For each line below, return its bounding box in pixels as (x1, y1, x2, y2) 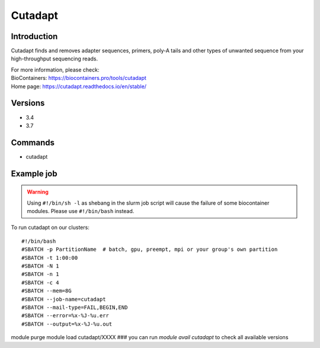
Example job (11, 169, 57, 179)
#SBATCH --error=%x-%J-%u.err (21, 312, 110, 319)
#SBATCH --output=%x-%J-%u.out (21, 320, 113, 327)
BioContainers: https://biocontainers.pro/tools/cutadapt (11, 75, 146, 82)
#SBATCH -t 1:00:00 (21, 254, 78, 261)
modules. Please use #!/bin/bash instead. (27, 208, 135, 215)
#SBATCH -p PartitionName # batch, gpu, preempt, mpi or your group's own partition (21, 246, 278, 253)
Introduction (11, 31, 58, 41)
